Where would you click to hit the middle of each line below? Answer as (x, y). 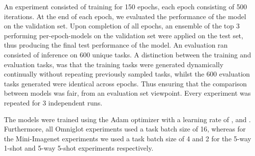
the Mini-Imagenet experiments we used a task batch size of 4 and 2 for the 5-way (128, 138)
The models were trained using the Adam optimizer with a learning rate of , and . (127, 119)
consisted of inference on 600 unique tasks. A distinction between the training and (127, 54)
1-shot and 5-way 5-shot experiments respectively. (79, 148)
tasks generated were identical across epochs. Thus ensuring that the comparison (126, 83)
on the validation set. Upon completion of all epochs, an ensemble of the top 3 (122, 26)
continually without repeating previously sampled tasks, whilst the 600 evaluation (127, 74)
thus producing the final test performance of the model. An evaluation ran (116, 45)
